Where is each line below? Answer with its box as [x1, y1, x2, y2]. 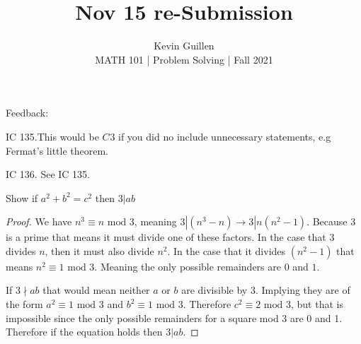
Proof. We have [6, 214, 72, 229]
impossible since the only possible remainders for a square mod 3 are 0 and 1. [6, 310, 343, 325]
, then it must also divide [45, 243, 154, 258]
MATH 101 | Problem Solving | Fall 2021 [95, 52, 273, 66]
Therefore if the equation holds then [6, 324, 163, 339]
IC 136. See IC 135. [6, 167, 90, 182]
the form [6, 297, 43, 312]
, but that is [290, 297, 343, 312]
